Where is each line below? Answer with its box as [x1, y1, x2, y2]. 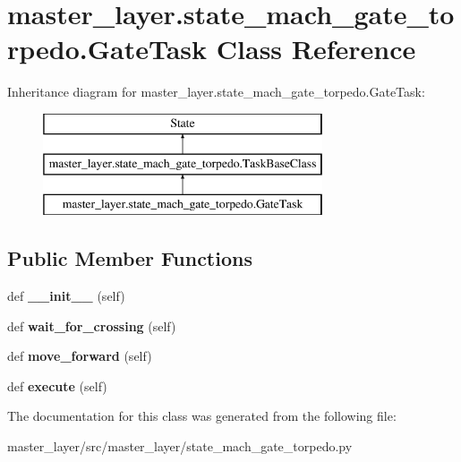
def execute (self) [7, 376, 107, 395]
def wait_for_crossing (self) [7, 316, 176, 335]
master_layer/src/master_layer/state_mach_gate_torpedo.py [7, 437, 353, 456]
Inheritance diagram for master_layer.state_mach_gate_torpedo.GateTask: [7, 82, 425, 101]
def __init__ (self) [7, 287, 125, 305]
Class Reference [216, 30, 416, 67]
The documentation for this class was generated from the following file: [7, 406, 397, 425]
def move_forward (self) [7, 346, 152, 365]
